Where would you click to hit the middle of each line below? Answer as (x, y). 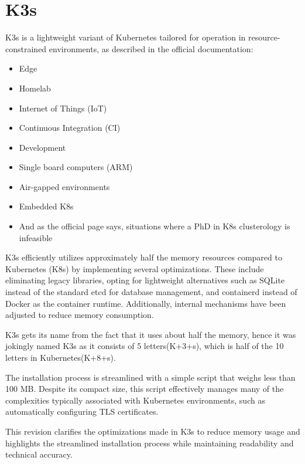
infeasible (36, 237)
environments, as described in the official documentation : (151, 48)
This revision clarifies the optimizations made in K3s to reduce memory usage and (153, 431)
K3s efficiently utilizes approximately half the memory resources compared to (144, 257)
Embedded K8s (46, 206)
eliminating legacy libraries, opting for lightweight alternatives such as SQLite (145, 280)
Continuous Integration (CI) (70, 128)
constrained (26, 48)
